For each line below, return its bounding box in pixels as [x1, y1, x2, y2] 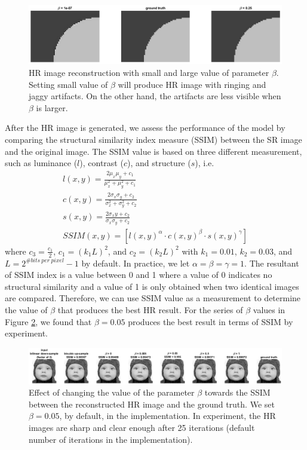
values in [253, 303, 285, 316]
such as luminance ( [5, 157, 78, 169]
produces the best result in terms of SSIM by [128, 315, 293, 327]
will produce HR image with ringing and [118, 78, 266, 90]
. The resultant [244, 256, 299, 269]
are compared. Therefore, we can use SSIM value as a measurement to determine [5, 292, 301, 304]
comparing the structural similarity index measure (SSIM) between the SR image [5, 133, 302, 145]
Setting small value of [29, 78, 108, 90]
